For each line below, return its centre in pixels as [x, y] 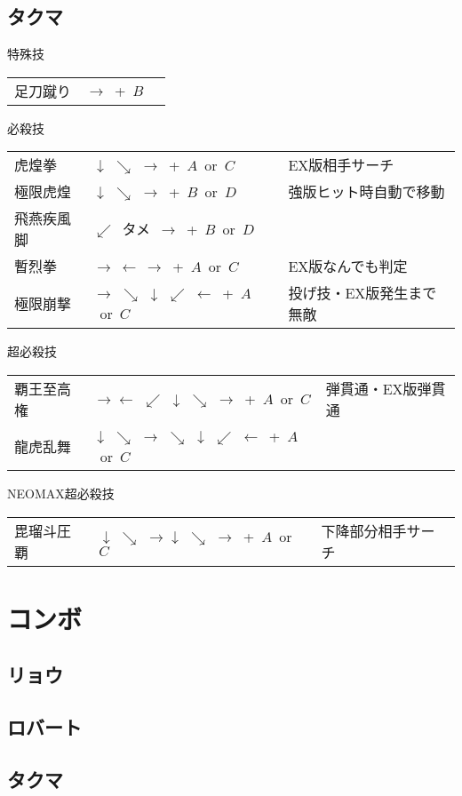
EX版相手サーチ [341, 165]
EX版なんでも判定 [348, 267]
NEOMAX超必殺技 [61, 493]
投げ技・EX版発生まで [362, 293]
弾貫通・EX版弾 [378, 388]
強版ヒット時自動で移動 [366, 192]
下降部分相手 [364, 530]
